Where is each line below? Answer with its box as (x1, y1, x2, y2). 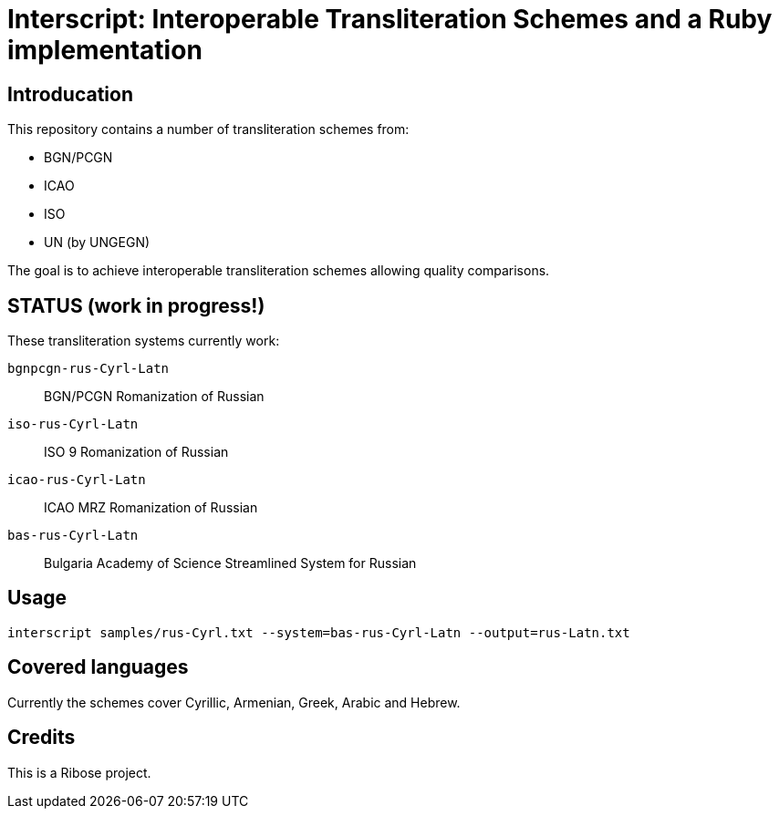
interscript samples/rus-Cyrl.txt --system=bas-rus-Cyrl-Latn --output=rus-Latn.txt (7, 625, 630, 640)
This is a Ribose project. (7, 764, 151, 780)
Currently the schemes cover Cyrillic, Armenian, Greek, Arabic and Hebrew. (7, 694, 461, 710)
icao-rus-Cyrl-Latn (7, 472, 146, 488)
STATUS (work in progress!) (7, 294, 265, 317)
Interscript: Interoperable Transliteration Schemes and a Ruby (7, 4, 773, 35)
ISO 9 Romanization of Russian (44, 444, 229, 460)
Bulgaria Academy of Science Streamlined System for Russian (44, 555, 417, 572)
